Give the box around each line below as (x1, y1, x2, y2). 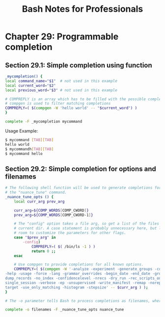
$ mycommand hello (5, 151, 43, 156)
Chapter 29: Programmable (5, 31, 119, 42)
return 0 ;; (31, 249, 56, 254)
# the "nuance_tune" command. (5, 190, 67, 195)
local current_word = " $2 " (5, 83, 56, 88)
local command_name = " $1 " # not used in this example (5, 79, 118, 83)
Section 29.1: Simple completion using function (5, 61, 152, 69)
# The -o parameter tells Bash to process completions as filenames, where (5, 298, 164, 303)
